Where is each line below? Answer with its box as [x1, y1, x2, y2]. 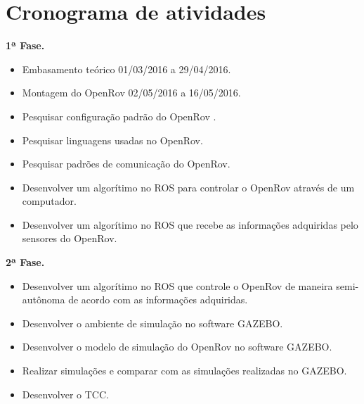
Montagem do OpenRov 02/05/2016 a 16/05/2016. [22, 85, 241, 100]
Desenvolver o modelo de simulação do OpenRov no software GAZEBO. [22, 339, 332, 354]
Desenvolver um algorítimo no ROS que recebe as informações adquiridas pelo [22, 217, 358, 232]
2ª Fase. [6, 255, 45, 270]
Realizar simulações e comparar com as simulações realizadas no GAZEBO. [22, 363, 347, 378]
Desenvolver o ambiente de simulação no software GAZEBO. [22, 315, 283, 330]
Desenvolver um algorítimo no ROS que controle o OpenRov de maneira [22, 278, 333, 293]
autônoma [22, 292, 65, 307]
